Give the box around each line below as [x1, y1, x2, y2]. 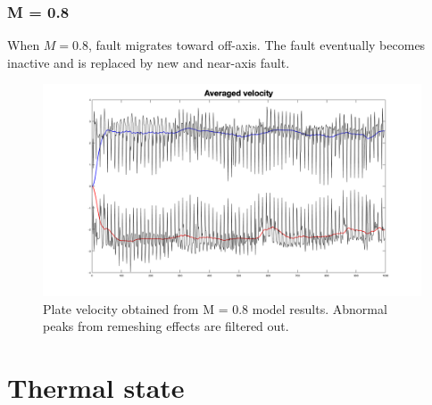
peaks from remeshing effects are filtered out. [43, 317, 289, 335]
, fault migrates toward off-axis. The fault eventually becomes [88, 36, 426, 54]
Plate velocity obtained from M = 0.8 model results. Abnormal [43, 299, 387, 318]
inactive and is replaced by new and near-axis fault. [7, 53, 290, 71]
